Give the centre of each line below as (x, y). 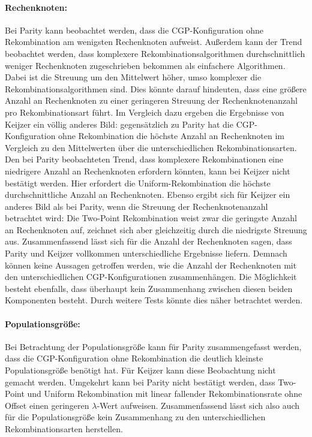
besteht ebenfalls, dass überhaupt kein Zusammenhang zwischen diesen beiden (149, 288)
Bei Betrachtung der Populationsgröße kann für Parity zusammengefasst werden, (153, 346)
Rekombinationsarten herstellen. (64, 429)
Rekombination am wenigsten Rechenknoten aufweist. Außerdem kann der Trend (154, 42)
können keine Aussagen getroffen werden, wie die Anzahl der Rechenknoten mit (151, 265)
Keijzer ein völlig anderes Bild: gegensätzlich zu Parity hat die (119, 124)
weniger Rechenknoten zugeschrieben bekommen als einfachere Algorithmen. (145, 65)
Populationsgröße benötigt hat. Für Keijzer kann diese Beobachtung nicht (140, 370)
